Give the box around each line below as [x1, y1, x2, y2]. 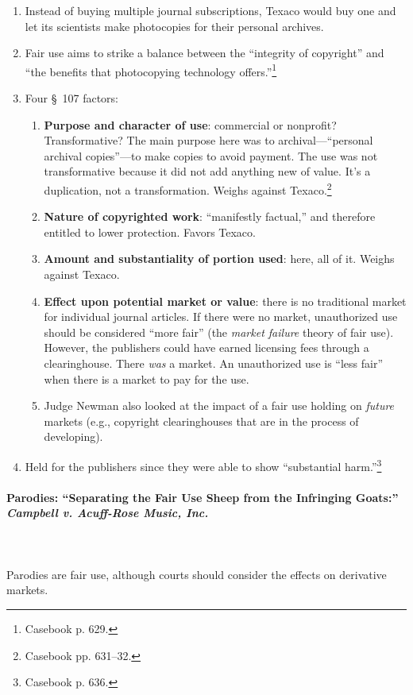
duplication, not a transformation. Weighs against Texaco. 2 [44, 180, 332, 198]
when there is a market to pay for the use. [44, 370, 249, 387]
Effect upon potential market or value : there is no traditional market [44, 292, 407, 309]
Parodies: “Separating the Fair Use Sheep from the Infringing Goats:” [6, 488, 399, 505]
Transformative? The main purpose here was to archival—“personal [44, 132, 373, 149]
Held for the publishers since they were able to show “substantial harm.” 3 [25, 455, 382, 474]
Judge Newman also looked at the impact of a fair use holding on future [44, 397, 395, 414]
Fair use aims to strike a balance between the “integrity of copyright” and [25, 44, 384, 61]
